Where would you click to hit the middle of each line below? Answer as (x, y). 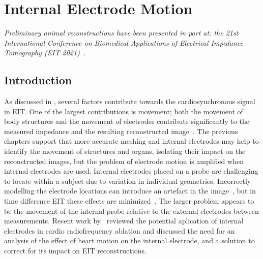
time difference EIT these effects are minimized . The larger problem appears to (129, 201)
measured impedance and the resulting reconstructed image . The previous (121, 131)
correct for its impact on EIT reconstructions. (75, 251)
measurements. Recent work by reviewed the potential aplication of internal (124, 221)
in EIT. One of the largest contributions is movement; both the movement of (124, 111)
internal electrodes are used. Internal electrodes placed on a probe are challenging (131, 171)
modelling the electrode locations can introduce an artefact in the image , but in (130, 191)
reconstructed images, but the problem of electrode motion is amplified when (124, 161)
